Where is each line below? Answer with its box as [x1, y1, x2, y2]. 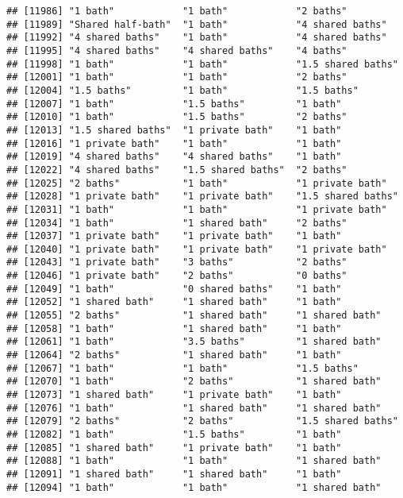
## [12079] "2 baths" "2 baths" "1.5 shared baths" [6, 415, 398, 427]
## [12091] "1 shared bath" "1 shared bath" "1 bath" [6, 468, 342, 480]
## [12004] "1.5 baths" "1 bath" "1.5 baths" [6, 84, 359, 96]
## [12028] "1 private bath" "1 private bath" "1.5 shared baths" [6, 191, 398, 203]
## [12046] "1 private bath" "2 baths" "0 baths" [6, 270, 347, 282]
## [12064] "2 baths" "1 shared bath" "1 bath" [6, 349, 342, 361]
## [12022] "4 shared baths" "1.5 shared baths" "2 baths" [6, 164, 347, 176]
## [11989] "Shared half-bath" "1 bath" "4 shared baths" [6, 18, 387, 30]
